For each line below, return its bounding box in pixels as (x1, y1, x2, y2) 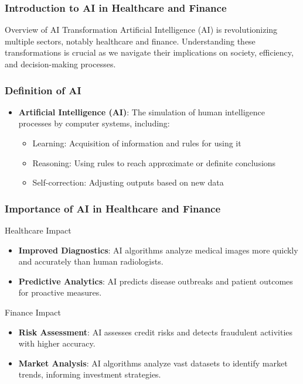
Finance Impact (5, 306, 61, 318)
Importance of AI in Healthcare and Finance (5, 201, 221, 215)
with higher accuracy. (18, 337, 96, 349)
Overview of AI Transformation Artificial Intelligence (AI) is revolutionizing (5, 23, 278, 36)
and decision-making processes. (5, 58, 116, 70)
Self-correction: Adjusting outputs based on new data (32, 176, 224, 188)
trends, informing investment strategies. (18, 368, 161, 380)
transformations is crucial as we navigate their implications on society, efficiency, (5, 46, 294, 59)
